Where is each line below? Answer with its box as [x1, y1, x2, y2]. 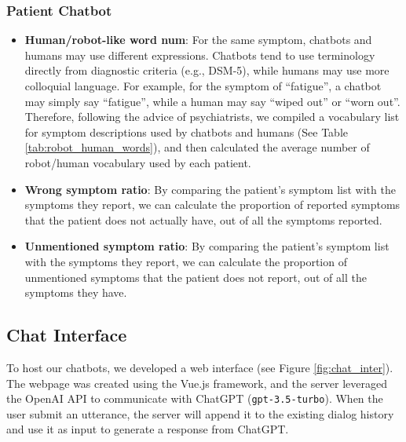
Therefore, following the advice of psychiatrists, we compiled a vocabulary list [24, 108, 400, 125]
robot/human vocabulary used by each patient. [24, 154, 251, 170]
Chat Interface [6, 323, 127, 347]
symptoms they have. [24, 284, 127, 301]
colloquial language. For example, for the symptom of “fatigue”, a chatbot [24, 78, 382, 93]
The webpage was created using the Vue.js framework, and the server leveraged [6, 374, 388, 391]
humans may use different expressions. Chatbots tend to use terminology [24, 46, 375, 63]
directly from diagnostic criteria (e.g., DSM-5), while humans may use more [24, 62, 390, 79]
